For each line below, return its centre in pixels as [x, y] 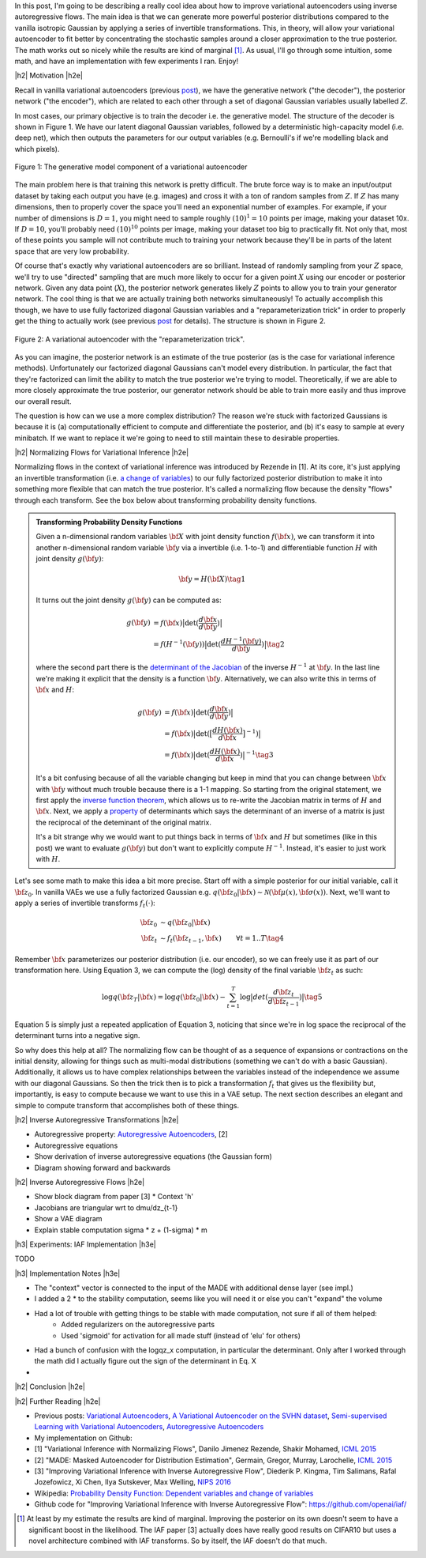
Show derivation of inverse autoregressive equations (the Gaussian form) [153, 1156]
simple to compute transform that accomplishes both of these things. [127, 1105]
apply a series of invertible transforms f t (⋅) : [85, 903]
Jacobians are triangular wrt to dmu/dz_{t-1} [106, 1207]
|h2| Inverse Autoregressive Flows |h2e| [80, 1182]
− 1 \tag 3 [260, 754]
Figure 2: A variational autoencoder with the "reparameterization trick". [130, 339]
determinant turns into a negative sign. [77, 1036]
